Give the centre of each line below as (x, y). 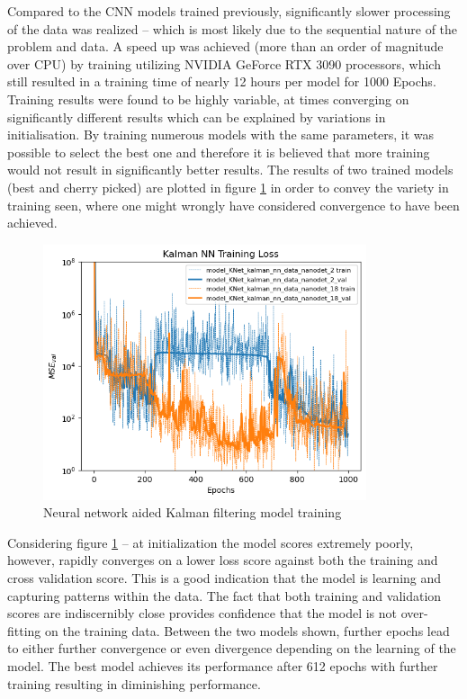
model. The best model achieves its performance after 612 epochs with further (223, 665)
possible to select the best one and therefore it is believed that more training (219, 152)
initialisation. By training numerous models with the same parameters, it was (221, 134)
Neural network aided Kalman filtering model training (193, 512)
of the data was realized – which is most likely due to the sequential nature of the (233, 28)
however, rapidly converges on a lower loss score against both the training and (223, 560)
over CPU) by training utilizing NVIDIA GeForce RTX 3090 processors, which (224, 63)
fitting (24, 630)
